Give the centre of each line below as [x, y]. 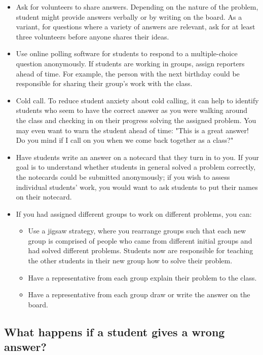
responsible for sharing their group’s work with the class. [104, 83]
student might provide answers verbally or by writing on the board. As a [129, 16]
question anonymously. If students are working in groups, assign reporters [130, 63]
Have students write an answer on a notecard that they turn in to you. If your [137, 157]
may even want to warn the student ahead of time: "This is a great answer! [132, 130]
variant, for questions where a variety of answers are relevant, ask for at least [136, 27]
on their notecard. [44, 197]
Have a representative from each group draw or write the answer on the [139, 294]
